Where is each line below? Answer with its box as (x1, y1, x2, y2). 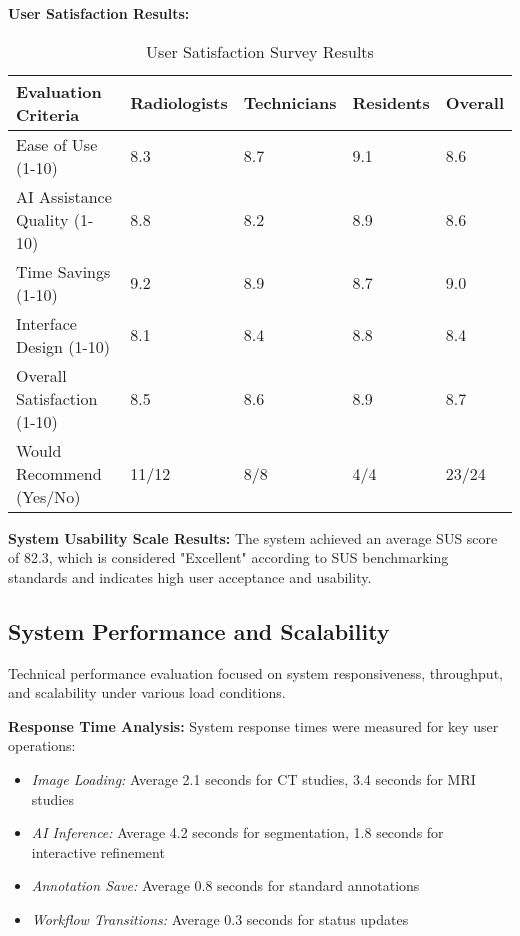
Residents (352, 91, 430, 115)
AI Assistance (16, 184, 112, 208)
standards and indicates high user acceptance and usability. (8, 566, 372, 587)
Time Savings (16, 259, 111, 283)
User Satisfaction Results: (8, 3, 190, 23)
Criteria (16, 102, 80, 126)
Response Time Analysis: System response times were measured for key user (8, 715, 499, 736)
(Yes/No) (16, 484, 81, 508)
